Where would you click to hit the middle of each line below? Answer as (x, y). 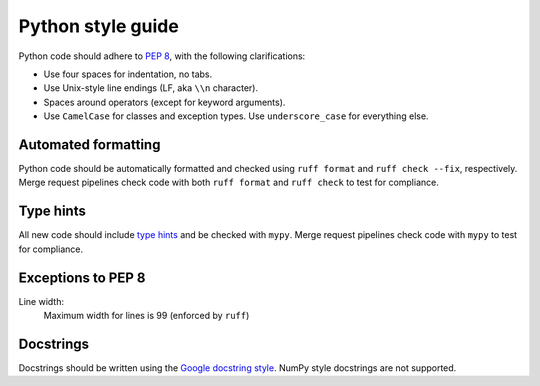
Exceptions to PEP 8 (82, 277)
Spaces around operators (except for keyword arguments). (164, 102)
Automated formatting (89, 144)
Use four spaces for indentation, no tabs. (128, 74)
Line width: (41, 301)
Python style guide (98, 26)
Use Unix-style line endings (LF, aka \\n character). (151, 88)
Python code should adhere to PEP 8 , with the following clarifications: (162, 56)
